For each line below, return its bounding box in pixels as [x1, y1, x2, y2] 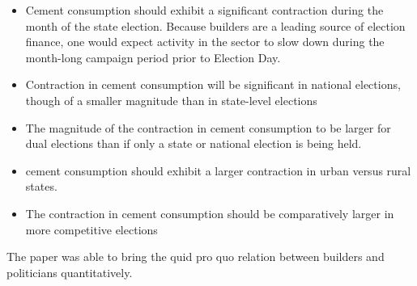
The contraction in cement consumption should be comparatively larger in [25, 204, 394, 221]
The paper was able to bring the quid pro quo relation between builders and [6, 248, 385, 265]
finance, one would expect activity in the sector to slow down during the [25, 33, 385, 50]
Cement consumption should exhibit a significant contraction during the [25, 2, 384, 18]
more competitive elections [25, 221, 158, 238]
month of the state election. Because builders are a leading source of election [25, 17, 406, 34]
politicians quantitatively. [6, 263, 133, 280]
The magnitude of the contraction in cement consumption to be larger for [25, 119, 391, 136]
